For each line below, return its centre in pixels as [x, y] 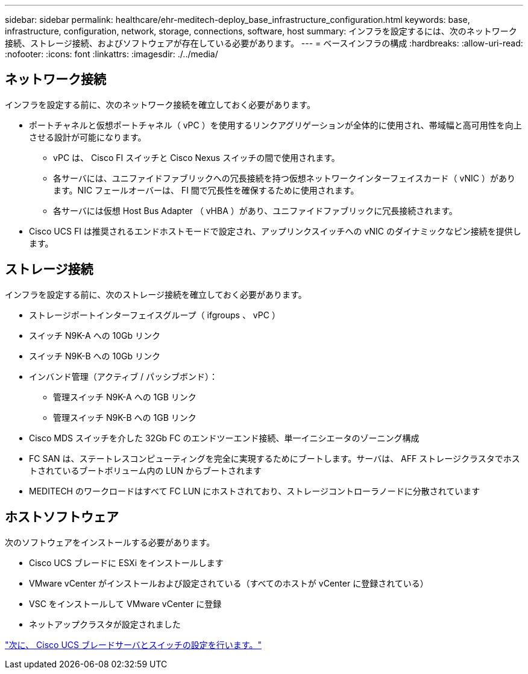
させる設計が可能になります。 [88, 137]
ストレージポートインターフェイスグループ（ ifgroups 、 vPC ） [155, 315]
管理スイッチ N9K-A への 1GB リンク [125, 397]
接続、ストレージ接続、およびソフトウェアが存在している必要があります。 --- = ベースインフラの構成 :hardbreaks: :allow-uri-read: [264, 43]
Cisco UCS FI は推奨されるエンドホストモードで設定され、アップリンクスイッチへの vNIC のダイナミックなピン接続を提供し [275, 231]
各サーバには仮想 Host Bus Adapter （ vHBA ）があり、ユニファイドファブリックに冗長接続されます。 [255, 210]
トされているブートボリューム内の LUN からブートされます [145, 470]
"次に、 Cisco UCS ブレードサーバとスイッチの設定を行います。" [133, 644]
